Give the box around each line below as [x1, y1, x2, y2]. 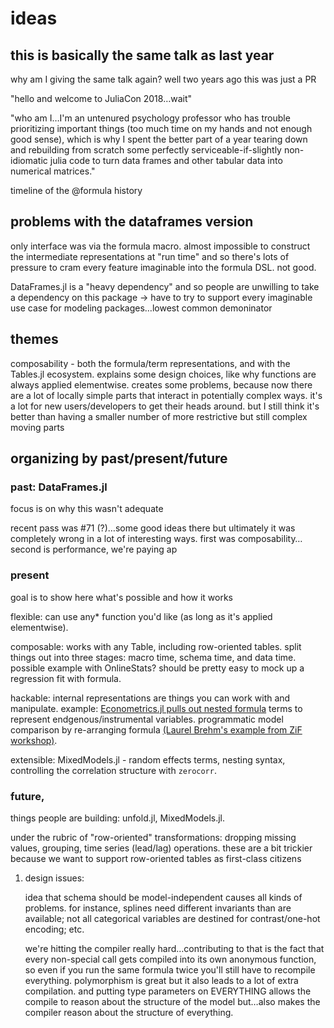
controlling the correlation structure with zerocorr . [10, 764, 217, 776]
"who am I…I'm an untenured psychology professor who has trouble [10, 112, 291, 124]
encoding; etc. [24, 923, 85, 935]
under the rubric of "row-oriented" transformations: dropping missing [10, 831, 297, 843]
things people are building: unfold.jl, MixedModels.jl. [10, 812, 226, 824]
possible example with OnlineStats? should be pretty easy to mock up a [10, 662, 305, 674]
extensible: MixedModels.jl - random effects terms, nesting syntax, [10, 753, 286, 766]
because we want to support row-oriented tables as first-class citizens [10, 852, 302, 864]
